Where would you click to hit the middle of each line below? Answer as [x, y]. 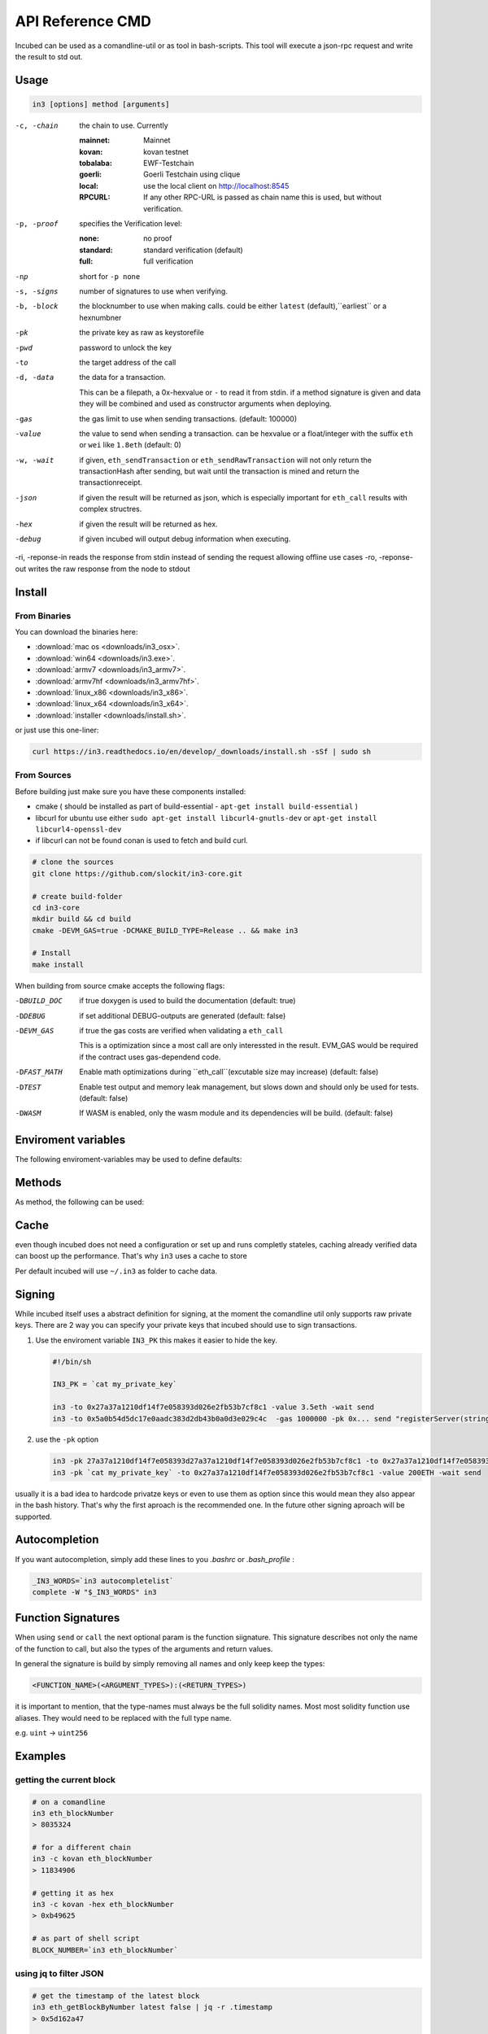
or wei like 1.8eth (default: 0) [131, 445]
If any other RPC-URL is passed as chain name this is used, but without [263, 197]
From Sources [44, 775]
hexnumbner [100, 317]
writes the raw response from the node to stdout [109, 569]
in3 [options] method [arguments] [101, 104]
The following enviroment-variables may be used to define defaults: [129, 1159]
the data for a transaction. [122, 378]
